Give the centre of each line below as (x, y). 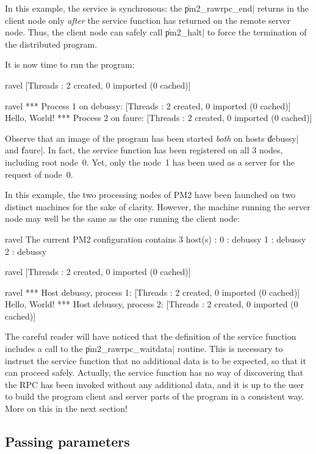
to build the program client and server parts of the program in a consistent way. (155, 396)
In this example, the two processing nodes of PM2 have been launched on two (150, 195)
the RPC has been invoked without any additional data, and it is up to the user (154, 384)
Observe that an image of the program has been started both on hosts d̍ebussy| (152, 138)
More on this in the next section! (66, 408)
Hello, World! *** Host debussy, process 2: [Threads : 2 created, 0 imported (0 (152, 304)
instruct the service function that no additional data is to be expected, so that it (156, 360)
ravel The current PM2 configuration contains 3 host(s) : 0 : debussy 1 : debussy (156, 239)
